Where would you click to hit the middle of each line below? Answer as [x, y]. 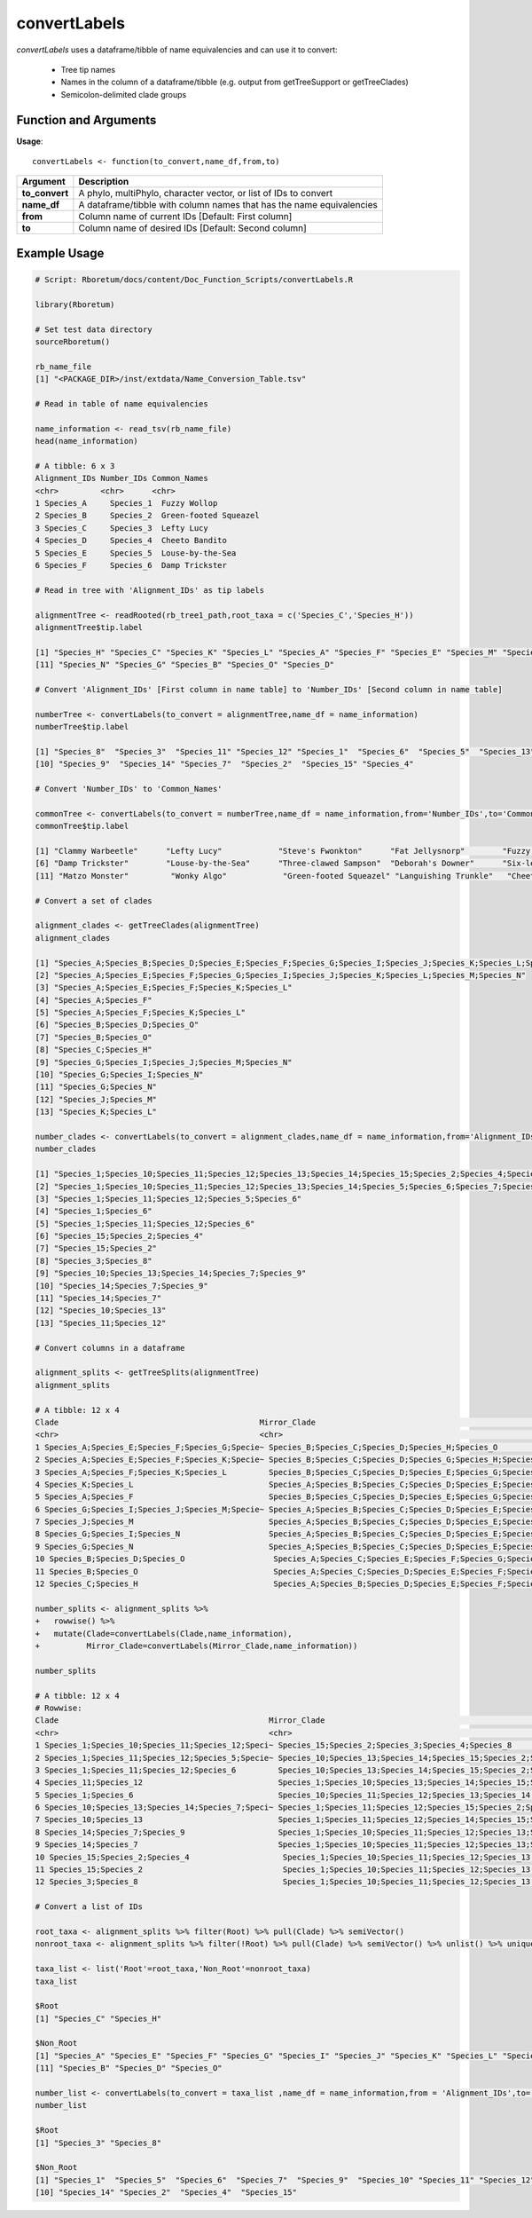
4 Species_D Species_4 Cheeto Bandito [131, 541]
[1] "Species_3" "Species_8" [98, 2143]
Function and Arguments [86, 120]
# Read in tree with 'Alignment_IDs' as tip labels [150, 590]
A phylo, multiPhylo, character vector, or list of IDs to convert [205, 193]
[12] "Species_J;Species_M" [96, 1099]
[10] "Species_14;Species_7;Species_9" [121, 1286]
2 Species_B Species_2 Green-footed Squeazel [148, 516]
